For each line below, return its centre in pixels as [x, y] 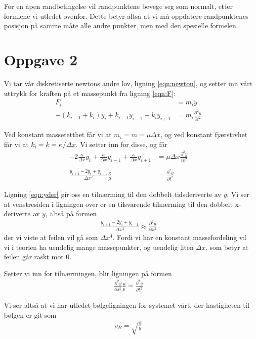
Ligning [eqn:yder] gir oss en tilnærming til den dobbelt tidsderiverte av [113, 194]
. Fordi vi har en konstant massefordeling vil [180, 237]
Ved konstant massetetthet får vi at [58, 134]
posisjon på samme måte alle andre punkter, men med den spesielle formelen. [121, 25]
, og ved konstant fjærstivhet [204, 134]
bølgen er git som [30, 315]
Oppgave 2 [41, 59]
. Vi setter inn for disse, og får [122, 144]
